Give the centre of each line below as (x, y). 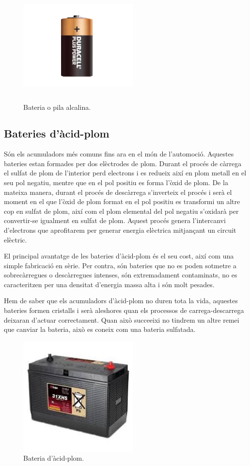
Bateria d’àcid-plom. (54, 458)
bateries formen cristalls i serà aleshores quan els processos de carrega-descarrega (124, 310)
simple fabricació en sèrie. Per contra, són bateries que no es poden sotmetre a (120, 265)
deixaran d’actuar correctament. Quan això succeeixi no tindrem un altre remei (122, 319)
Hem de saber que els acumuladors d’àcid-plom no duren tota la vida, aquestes (121, 301)
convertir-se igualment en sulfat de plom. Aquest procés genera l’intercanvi (115, 220)
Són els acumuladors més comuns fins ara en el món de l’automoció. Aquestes (119, 154)
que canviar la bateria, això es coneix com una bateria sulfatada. (100, 329)
